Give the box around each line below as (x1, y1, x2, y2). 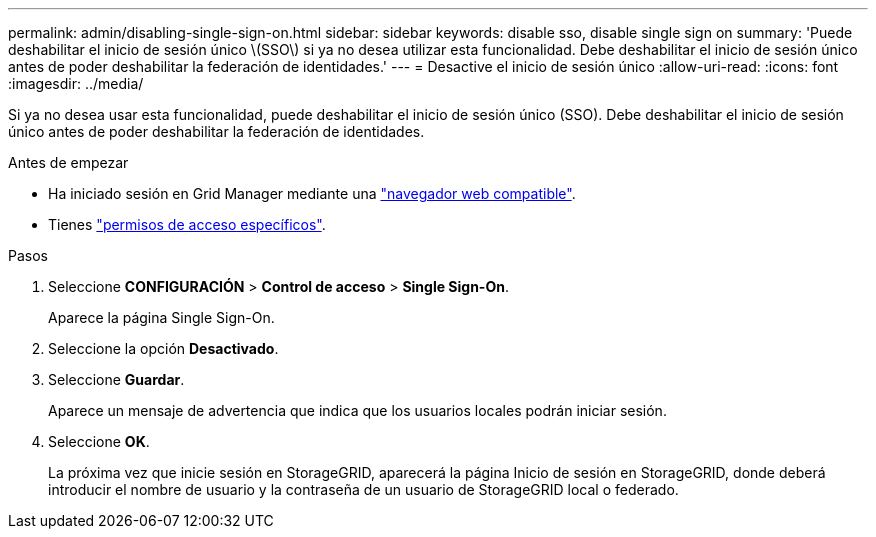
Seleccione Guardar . (48, 371, 185, 388)
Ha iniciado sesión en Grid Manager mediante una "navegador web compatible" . (48, 185, 576, 202)
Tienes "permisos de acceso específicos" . (48, 216, 326, 233)
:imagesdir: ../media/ (8, 75, 144, 92)
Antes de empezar (8, 154, 129, 171)
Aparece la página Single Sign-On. (48, 309, 275, 326)
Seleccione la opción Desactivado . (48, 340, 279, 357)
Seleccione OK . (48, 433, 150, 450)
